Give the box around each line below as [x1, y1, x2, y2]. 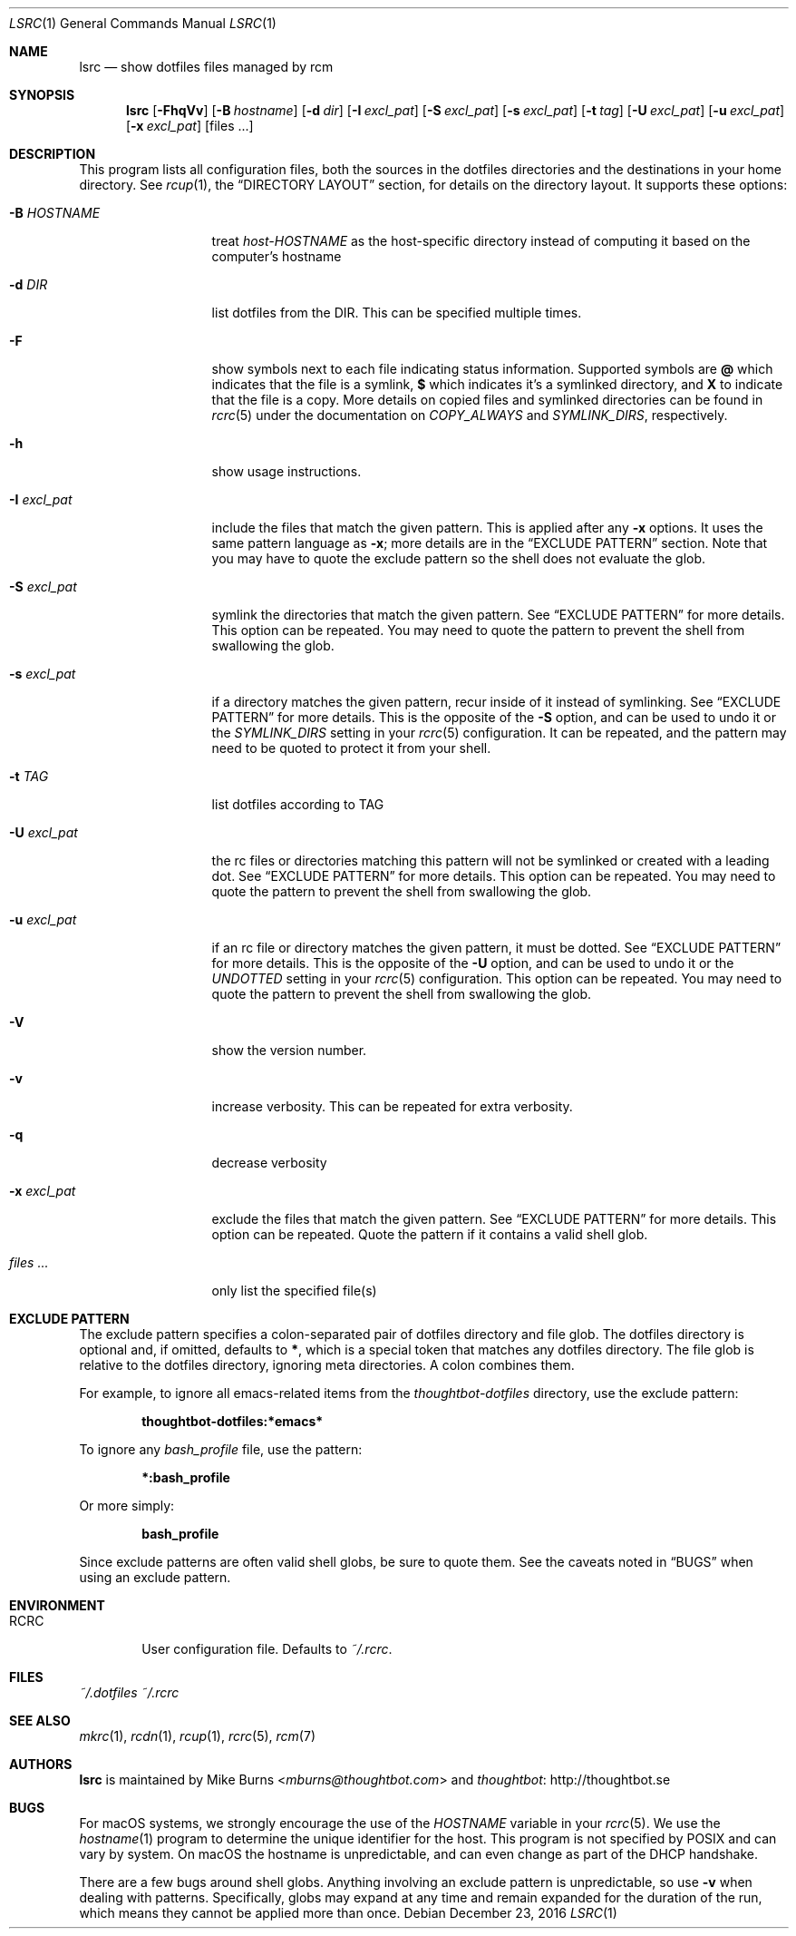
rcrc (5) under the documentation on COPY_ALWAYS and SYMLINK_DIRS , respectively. [211, 407, 728, 423]
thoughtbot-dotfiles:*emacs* [141, 1413, 324, 1429]
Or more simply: [79, 1498, 175, 1513]
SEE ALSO [9, 1713, 71, 1728]
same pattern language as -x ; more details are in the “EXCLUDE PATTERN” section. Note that [211, 535, 768, 551]
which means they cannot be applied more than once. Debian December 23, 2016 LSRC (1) [79, 1905, 617, 1921]
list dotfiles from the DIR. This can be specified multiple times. [211, 305, 582, 320]
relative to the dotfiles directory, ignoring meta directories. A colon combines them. [79, 1357, 575, 1373]
